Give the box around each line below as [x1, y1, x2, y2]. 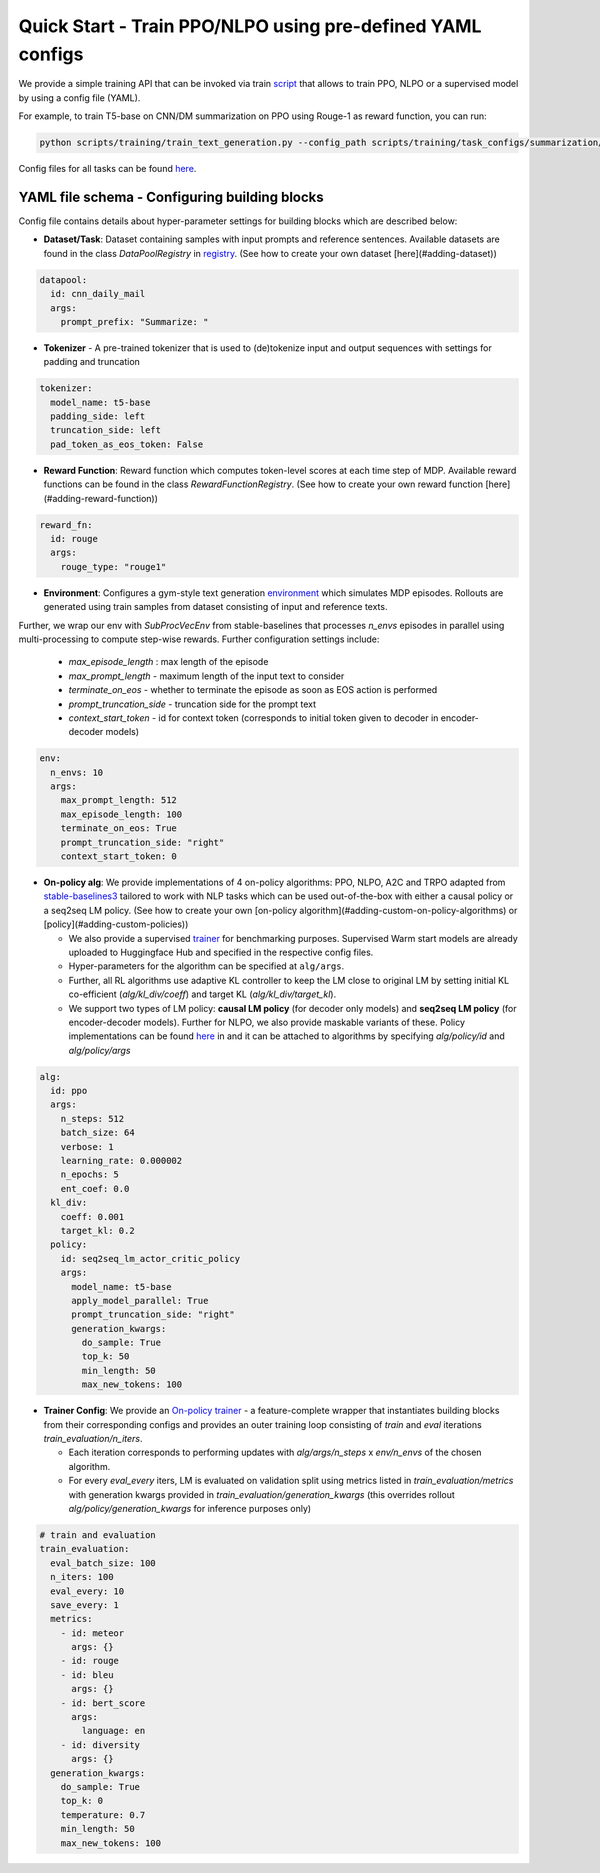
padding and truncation [43, 356, 140, 368]
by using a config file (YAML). [18, 91, 141, 104]
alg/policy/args [68, 1044, 131, 1056]
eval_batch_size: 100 [50, 1557, 157, 1569]
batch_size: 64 [60, 1127, 135, 1139]
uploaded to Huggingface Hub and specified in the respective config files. [68, 946, 374, 958]
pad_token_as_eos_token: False [50, 438, 204, 450]
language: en [81, 1725, 146, 1737]
